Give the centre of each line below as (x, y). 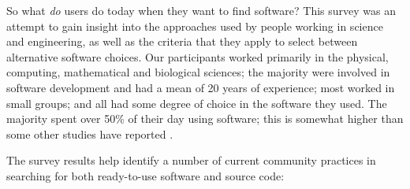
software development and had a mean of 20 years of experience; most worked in (201, 87)
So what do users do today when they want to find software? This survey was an (201, 10)
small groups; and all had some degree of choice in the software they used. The (197, 103)
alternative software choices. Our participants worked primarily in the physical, (198, 56)
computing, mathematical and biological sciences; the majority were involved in (198, 72)
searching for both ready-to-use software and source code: (145, 175)
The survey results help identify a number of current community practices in (191, 160)
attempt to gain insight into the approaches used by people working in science (195, 26)
